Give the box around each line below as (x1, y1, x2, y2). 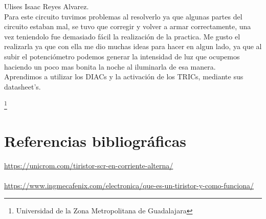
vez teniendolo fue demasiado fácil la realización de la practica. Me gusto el (4, 31, 240, 41)
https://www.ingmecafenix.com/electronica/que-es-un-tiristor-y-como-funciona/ (4, 180, 254, 190)
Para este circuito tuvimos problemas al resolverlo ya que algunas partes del (4, 11, 242, 21)
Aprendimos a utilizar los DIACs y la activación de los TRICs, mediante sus (4, 71, 243, 82)
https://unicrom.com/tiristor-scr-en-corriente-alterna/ (4, 160, 173, 170)
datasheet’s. (4, 81, 41, 92)
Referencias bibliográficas (4, 130, 187, 151)
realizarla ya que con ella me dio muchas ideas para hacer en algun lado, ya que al (4, 41, 262, 52)
